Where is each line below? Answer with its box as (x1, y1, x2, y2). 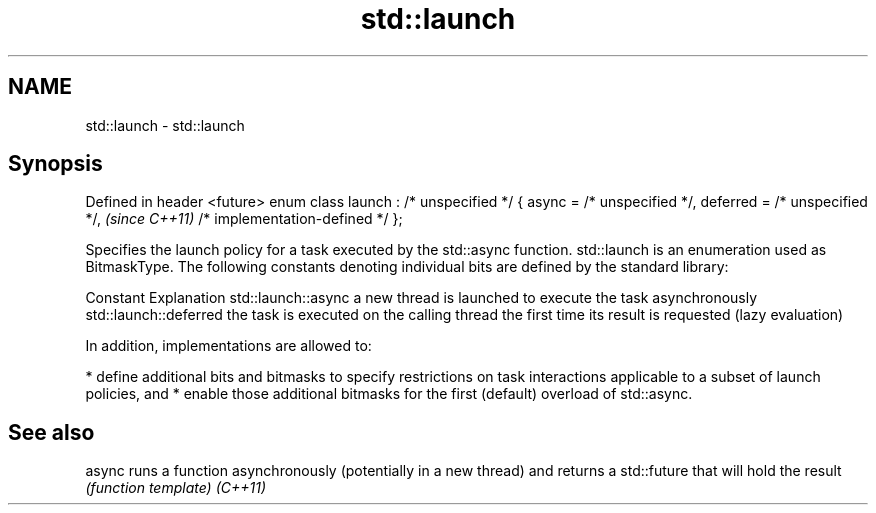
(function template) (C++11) (85, 479, 267, 497)
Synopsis (8, 151, 103, 177)
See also (8, 419, 95, 445)
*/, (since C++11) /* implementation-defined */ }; (85, 210, 403, 228)
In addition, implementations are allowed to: (85, 337, 372, 355)
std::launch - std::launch (85, 116, 245, 134)
